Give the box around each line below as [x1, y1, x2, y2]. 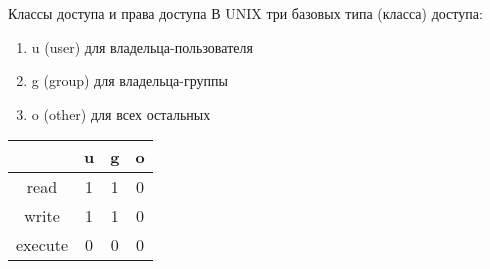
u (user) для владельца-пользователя [31, 36, 253, 57]
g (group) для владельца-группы [31, 70, 228, 91]
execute [16, 233, 68, 257]
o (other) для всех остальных [31, 103, 211, 124]
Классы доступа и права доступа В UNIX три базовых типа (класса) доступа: [8, 3, 483, 23]
